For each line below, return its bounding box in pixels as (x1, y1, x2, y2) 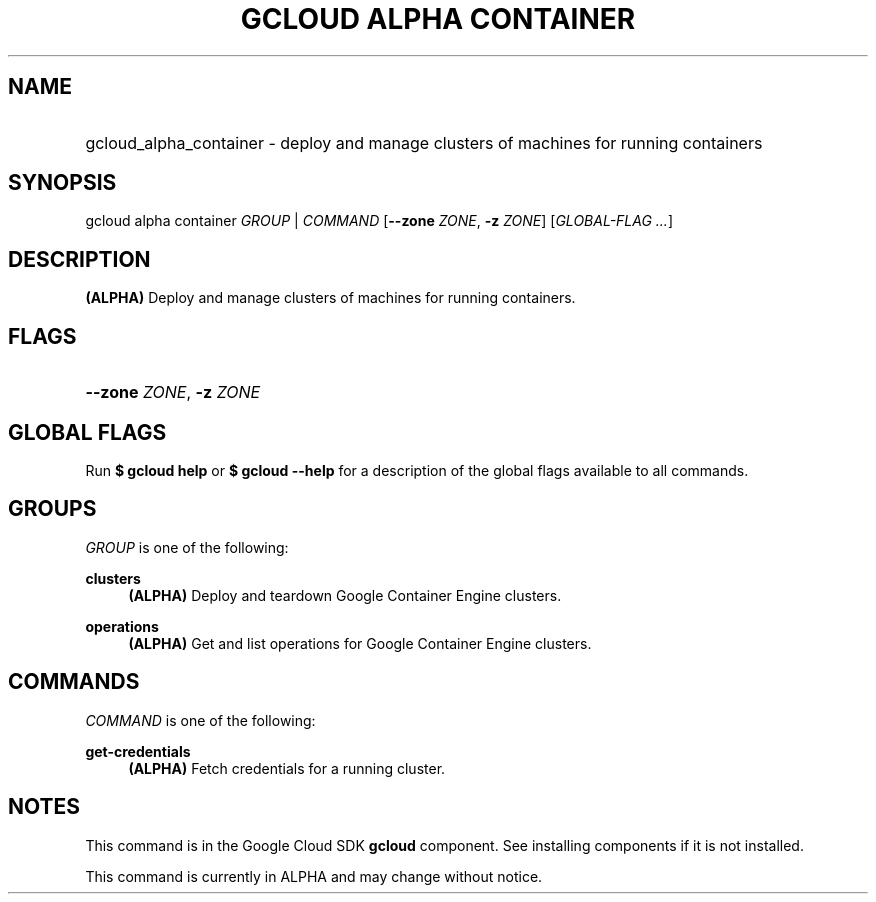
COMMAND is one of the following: (85, 711, 316, 729)
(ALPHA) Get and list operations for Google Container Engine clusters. (128, 634, 592, 652)
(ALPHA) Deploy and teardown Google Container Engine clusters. (128, 586, 562, 604)
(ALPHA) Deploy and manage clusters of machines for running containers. (85, 289, 576, 307)
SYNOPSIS (8, 170, 117, 196)
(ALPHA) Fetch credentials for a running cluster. (128, 759, 446, 777)
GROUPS (8, 496, 97, 522)
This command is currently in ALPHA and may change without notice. (85, 867, 543, 885)
